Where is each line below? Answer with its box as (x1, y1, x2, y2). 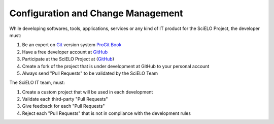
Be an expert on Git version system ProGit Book (22, 42, 122, 48)
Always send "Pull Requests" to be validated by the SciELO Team (22, 70, 158, 76)
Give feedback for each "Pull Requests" (22, 103, 105, 109)
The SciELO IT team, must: (9, 79, 65, 86)
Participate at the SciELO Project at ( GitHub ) (22, 56, 114, 62)
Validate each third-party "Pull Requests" (22, 96, 109, 102)
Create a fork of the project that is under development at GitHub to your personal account (22, 63, 210, 69)
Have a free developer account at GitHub (22, 49, 108, 55)
